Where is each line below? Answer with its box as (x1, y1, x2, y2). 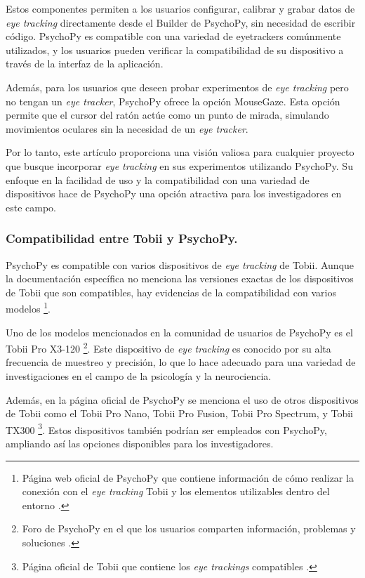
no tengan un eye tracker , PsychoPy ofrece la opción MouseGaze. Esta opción (6, 93, 340, 108)
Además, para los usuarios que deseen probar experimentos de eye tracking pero (6, 79, 349, 94)
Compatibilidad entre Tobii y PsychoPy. (6, 230, 238, 247)
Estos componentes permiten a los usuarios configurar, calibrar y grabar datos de (6, 1, 355, 15)
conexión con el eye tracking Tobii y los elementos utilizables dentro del (22, 484, 330, 499)
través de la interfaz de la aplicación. (6, 56, 164, 71)
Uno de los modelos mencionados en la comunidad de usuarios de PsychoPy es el (6, 324, 353, 339)
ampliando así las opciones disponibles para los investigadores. (6, 436, 274, 451)
